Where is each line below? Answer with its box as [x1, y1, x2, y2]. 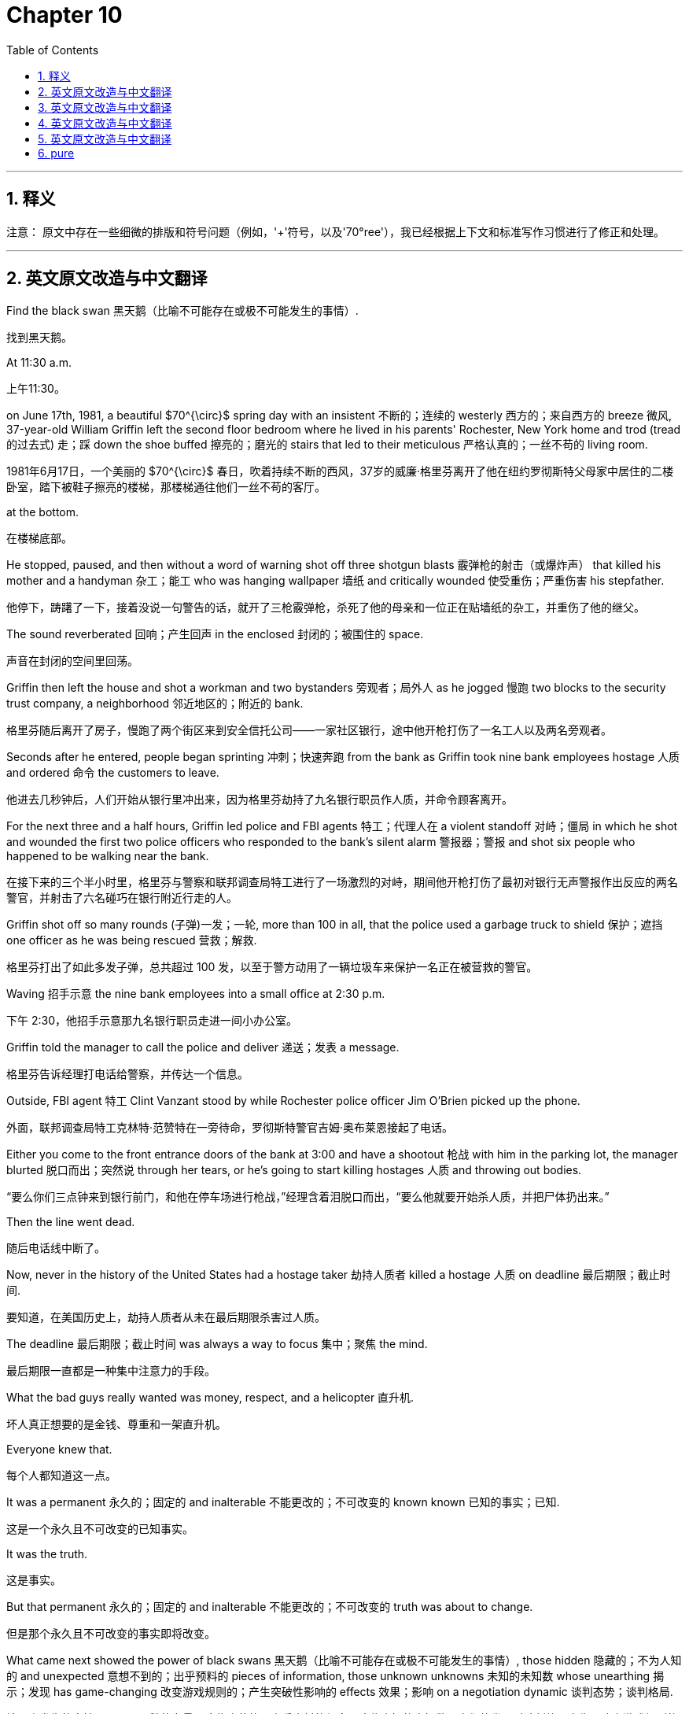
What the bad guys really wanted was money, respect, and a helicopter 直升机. [6, 1391, 415, 1405]
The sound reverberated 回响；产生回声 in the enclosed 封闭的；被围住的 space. [6, 627, 424, 641]
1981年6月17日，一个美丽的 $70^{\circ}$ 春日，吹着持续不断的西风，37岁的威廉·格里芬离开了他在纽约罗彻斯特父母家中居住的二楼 [6, 464, 674, 478]
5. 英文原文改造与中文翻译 [38, 131, 171, 146]
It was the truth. [6, 1547, 88, 1561]
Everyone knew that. [6, 1442, 112, 1457]
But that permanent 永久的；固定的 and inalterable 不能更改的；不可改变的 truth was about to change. [6, 1600, 533, 1614]
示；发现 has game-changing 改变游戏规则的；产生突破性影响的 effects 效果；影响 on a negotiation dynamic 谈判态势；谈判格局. [6, 1685, 673, 1699]
